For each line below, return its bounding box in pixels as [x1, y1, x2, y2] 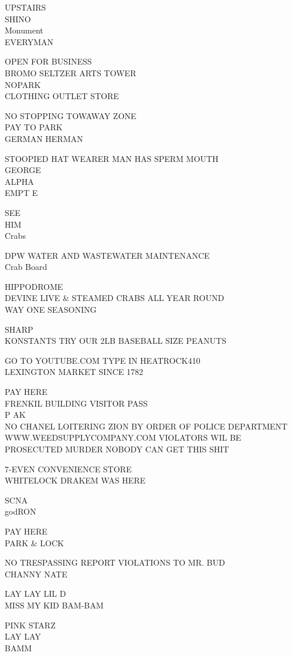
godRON [5, 505, 36, 518]
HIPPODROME [5, 280, 63, 292]
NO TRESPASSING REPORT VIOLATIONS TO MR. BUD [5, 556, 225, 569]
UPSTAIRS [5, 1, 46, 13]
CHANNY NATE [5, 567, 67, 580]
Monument [5, 24, 43, 36]
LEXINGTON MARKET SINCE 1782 [5, 366, 143, 378]
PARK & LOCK [5, 536, 64, 549]
